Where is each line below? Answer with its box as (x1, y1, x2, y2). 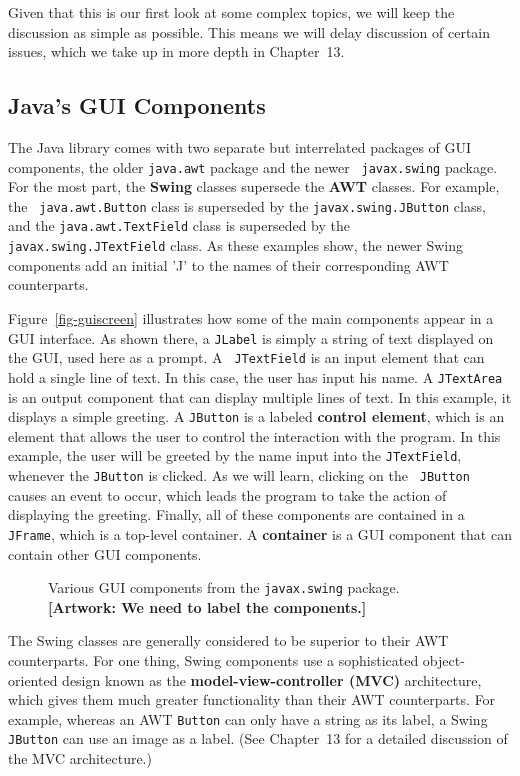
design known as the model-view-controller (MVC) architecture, (62, 669, 482, 690)
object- (422, 649, 465, 670)
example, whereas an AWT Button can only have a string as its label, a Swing (8, 708, 488, 729)
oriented (8, 669, 58, 690)
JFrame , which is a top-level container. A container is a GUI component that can (8, 523, 512, 544)
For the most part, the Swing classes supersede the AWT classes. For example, (8, 176, 500, 197)
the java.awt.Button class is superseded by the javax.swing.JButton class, (8, 195, 486, 216)
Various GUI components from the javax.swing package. (48, 577, 400, 598)
